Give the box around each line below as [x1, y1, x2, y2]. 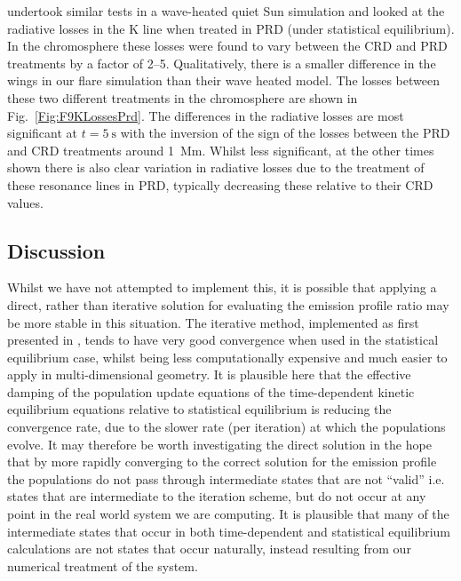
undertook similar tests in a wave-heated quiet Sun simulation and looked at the [7, 2, 445, 20]
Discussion [7, 236, 106, 264]
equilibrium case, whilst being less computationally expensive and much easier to [7, 347, 448, 366]
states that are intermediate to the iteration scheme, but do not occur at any [7, 487, 426, 505]
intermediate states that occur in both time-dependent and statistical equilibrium [7, 521, 450, 540]
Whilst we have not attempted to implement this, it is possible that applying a [7, 278, 437, 297]
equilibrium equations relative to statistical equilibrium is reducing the [7, 400, 392, 418]
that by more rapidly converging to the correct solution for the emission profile [7, 452, 437, 471]
